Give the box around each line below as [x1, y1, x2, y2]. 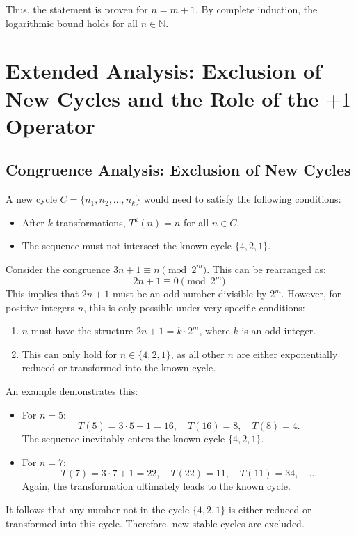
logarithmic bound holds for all [6, 15, 138, 30]
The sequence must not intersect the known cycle [22, 238, 232, 253]
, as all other [170, 346, 225, 361]
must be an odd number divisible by [113, 286, 267, 301]
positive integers [6, 300, 74, 314]
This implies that [6, 286, 79, 301]
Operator [6, 111, 95, 139]
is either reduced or [228, 502, 311, 516]
